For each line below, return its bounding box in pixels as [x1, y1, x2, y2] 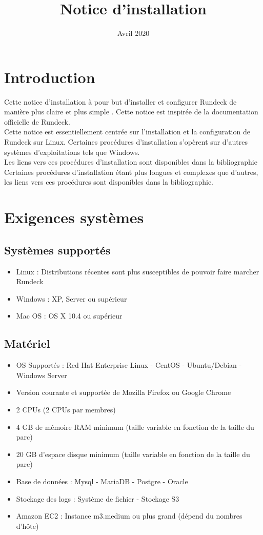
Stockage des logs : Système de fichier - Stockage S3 [16, 493, 179, 504]
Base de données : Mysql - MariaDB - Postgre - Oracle [16, 475, 188, 486]
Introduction [4, 66, 95, 87]
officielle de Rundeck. [4, 116, 70, 127]
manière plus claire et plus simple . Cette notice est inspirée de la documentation [4, 106, 258, 117]
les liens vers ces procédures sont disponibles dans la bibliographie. [4, 176, 214, 187]
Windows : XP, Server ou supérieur [16, 293, 127, 304]
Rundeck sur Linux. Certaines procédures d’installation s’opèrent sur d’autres [4, 136, 248, 147]
